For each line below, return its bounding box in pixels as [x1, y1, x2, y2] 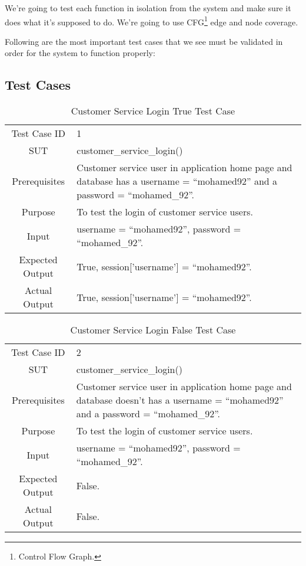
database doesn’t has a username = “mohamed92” [76, 393, 284, 407]
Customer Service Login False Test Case [70, 323, 236, 337]
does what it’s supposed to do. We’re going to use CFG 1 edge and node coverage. [5, 14, 298, 28]
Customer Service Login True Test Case [71, 104, 235, 118]
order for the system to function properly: [5, 47, 155, 59]
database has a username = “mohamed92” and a [76, 174, 278, 188]
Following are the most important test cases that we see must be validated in [5, 35, 283, 47]
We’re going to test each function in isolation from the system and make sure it [5, 2, 291, 14]
